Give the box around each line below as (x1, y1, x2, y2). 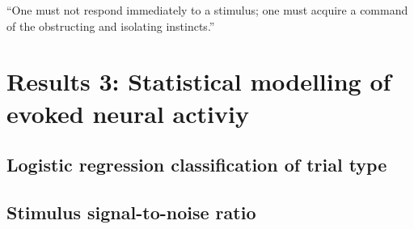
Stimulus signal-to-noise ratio (6, 199, 256, 224)
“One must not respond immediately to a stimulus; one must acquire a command (6, 2, 408, 18)
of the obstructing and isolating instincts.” (6, 17, 215, 34)
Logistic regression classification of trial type (6, 152, 387, 177)
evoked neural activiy (6, 96, 249, 129)
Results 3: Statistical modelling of (6, 65, 391, 98)
